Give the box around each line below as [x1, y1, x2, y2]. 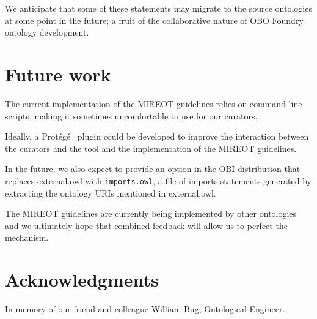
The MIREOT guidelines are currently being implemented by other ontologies [5, 207, 297, 220]
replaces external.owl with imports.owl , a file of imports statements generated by [5, 174, 312, 187]
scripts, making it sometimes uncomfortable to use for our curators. [5, 109, 258, 122]
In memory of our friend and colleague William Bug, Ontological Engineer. [5, 302, 285, 315]
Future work [5, 61, 111, 86]
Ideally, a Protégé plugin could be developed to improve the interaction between [5, 130, 309, 143]
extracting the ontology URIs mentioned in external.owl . [5, 186, 216, 199]
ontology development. [5, 26, 89, 39]
